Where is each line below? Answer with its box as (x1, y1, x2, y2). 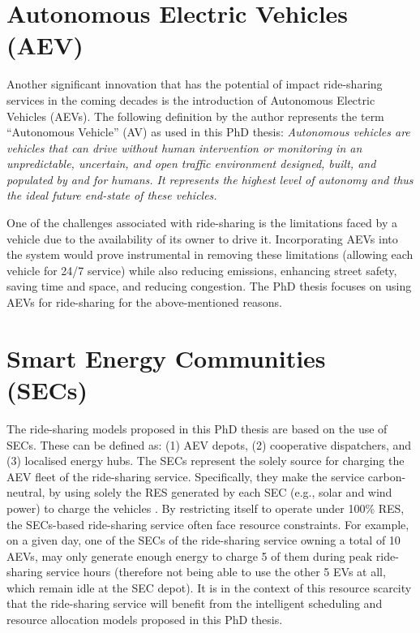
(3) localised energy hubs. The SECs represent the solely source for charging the (6, 452, 405, 469)
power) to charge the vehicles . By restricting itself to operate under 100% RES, (6, 499, 405, 516)
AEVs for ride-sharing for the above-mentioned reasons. (6, 294, 282, 311)
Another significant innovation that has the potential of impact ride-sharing (6, 75, 383, 93)
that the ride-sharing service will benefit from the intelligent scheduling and (6, 595, 383, 612)
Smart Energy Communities (6, 341, 326, 374)
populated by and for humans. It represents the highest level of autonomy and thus (6, 170, 414, 187)
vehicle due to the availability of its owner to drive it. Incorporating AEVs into (6, 230, 398, 247)
